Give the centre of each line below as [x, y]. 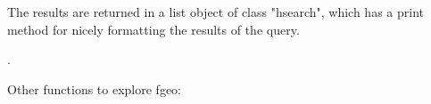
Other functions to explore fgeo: [95, 88]
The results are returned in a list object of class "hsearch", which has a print [215, 12]
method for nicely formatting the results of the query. [153, 29]
